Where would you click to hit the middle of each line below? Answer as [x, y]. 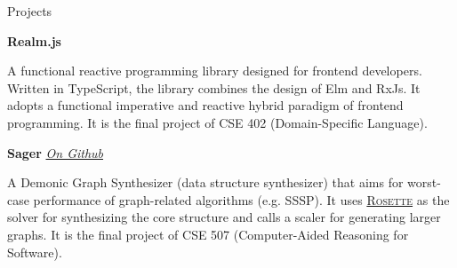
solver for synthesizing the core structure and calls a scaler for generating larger [224, 217]
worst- [424, 182]
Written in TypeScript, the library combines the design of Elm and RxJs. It [214, 87]
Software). [35, 252]
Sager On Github [56, 152]
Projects [30, 11]
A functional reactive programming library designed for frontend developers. [215, 71]
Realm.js [34, 40]
